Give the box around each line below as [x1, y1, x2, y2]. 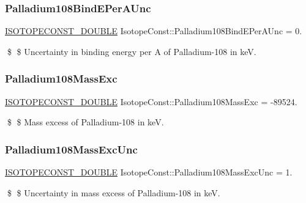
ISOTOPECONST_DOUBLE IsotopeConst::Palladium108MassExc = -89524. [5, 95, 297, 108]
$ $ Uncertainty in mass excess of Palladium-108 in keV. [7, 186, 220, 199]
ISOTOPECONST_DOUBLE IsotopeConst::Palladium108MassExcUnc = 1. [5, 166, 293, 179]
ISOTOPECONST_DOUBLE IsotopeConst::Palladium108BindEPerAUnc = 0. [5, 24, 302, 37]
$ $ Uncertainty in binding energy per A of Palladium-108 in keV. [7, 45, 256, 57]
